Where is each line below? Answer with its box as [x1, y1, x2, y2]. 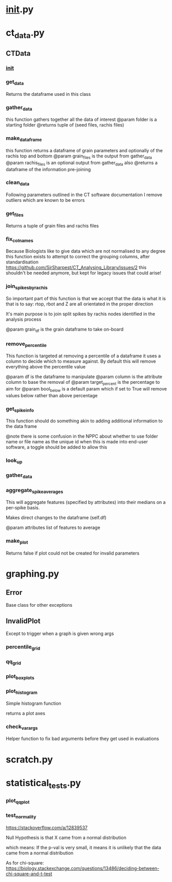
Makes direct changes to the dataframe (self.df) [6, 515, 107, 521]
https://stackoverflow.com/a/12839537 [6, 825, 88, 831]
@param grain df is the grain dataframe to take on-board [6, 326, 124, 334]
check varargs [6, 723, 38, 731]
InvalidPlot [6, 617, 40, 626]
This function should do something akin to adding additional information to [6, 418, 163, 424]
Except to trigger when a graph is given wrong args [6, 630, 114, 637]
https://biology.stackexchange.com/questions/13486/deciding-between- [6, 865, 160, 872]
